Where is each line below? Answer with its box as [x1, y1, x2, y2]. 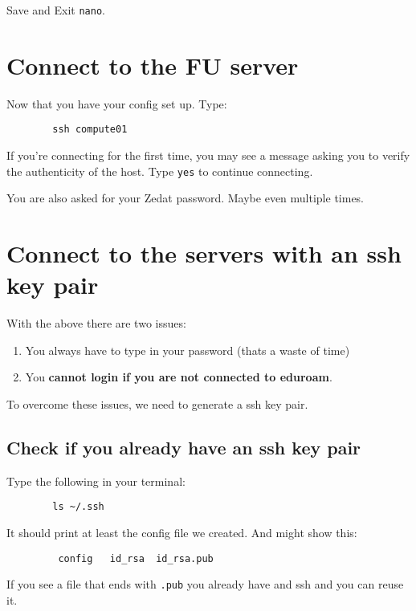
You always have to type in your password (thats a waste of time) [25, 341, 350, 358]
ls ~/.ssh [52, 501, 104, 513]
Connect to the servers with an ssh [6, 237, 402, 270]
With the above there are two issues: [6, 315, 186, 332]
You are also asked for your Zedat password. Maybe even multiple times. [6, 189, 365, 206]
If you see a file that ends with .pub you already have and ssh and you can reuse [6, 576, 404, 593]
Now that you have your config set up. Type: [6, 95, 227, 112]
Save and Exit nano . [6, 2, 105, 18]
